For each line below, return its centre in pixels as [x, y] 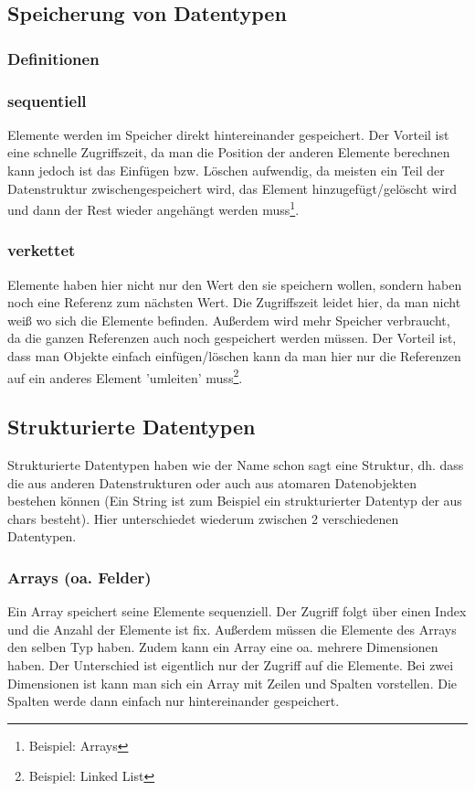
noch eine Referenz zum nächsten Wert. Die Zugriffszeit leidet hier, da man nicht [234, 302]
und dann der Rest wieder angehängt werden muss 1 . [153, 208]
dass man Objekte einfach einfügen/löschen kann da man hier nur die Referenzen [234, 356]
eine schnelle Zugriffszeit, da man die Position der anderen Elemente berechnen [229, 152]
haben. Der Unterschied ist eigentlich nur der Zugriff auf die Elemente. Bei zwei [231, 665]
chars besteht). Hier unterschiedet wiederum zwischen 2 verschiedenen [203, 518]
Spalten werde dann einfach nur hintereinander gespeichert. [174, 701]
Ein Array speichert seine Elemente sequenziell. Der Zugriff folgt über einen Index [237, 611]
